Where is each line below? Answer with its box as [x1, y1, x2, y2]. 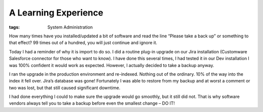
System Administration [47, 24, 93, 30]
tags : [9, 24, 20, 30]
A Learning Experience [9, 7, 103, 18]
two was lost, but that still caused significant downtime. [9, 85, 120, 91]
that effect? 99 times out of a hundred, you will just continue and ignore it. [9, 40, 158, 46]
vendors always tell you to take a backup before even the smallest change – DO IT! [9, 100, 175, 106]
